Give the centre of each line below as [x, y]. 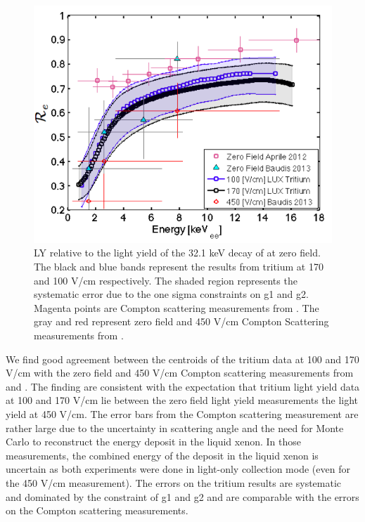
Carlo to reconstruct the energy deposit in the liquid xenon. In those [154, 442]
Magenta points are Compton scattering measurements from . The [177, 307]
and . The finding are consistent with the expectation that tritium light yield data [183, 386]
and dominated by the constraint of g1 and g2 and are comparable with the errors [182, 496]
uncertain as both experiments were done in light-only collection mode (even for [178, 469]
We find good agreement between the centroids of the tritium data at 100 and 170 [182, 359]
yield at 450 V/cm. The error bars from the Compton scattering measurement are [182, 414]
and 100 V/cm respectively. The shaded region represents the [166, 280]
